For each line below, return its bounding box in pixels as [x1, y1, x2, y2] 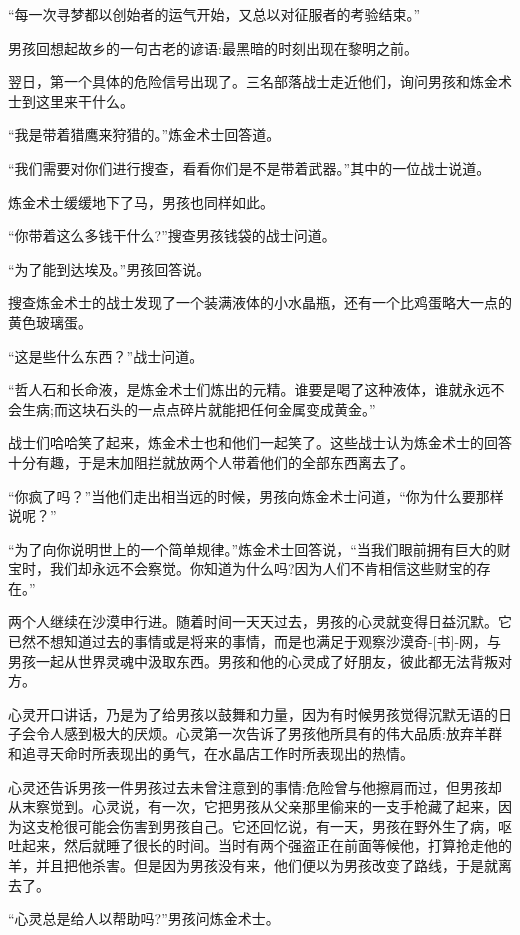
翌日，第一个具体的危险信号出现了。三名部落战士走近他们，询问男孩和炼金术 [8, 71, 512, 92]
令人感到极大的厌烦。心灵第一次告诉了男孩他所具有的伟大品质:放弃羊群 [35, 723, 502, 744]
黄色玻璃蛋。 [8, 311, 92, 332]
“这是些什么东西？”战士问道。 [8, 345, 204, 366]
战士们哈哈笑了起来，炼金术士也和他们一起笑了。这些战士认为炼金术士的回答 [8, 432, 512, 453]
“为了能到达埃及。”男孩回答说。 [8, 258, 211, 279]
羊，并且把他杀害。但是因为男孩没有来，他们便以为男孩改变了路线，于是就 [8, 855, 498, 875]
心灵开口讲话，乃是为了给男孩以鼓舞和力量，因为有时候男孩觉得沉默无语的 [8, 703, 498, 724]
